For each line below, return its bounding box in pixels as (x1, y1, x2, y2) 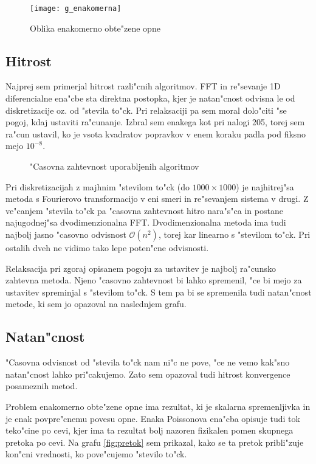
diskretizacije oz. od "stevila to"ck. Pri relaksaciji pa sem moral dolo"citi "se (5, 103, 287, 116)
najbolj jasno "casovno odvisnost (5, 227, 126, 240)
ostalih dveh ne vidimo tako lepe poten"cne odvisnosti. (5, 241, 209, 254)
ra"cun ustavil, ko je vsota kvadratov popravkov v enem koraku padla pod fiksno (5, 127, 306, 140)
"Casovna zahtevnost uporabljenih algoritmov (30, 160, 199, 173)
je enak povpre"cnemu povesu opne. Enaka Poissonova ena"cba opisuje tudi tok (5, 412, 300, 424)
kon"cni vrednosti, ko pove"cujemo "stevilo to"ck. (5, 448, 187, 460)
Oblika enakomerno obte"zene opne (30, 21, 160, 34)
